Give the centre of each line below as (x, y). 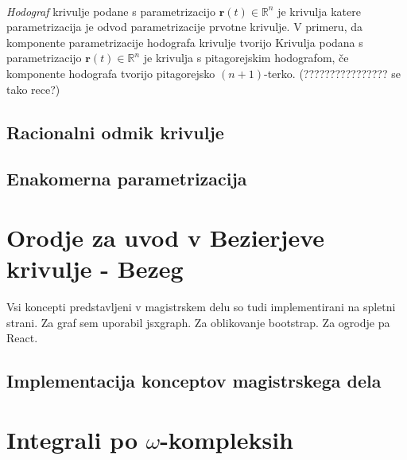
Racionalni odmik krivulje (115, 132)
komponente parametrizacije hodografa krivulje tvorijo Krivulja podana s (185, 42)
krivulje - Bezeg (95, 269)
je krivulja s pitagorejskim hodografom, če (246, 58)
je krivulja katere (319, 11)
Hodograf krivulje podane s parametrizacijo (111, 11)
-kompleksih (227, 439)
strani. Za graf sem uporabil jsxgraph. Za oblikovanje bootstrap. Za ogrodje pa (198, 322)
